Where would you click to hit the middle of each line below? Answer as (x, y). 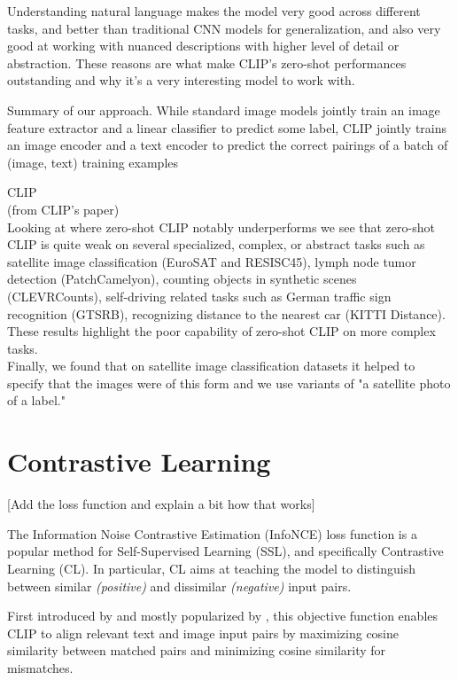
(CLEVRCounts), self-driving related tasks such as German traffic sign (199, 296)
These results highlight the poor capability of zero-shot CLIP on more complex (221, 331)
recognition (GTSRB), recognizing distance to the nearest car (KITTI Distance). (226, 313)
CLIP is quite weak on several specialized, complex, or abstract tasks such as (216, 244)
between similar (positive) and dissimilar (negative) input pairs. (179, 586)
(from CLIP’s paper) (63, 209)
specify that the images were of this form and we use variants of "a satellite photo (229, 383)
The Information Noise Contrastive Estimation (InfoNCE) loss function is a (212, 533)
